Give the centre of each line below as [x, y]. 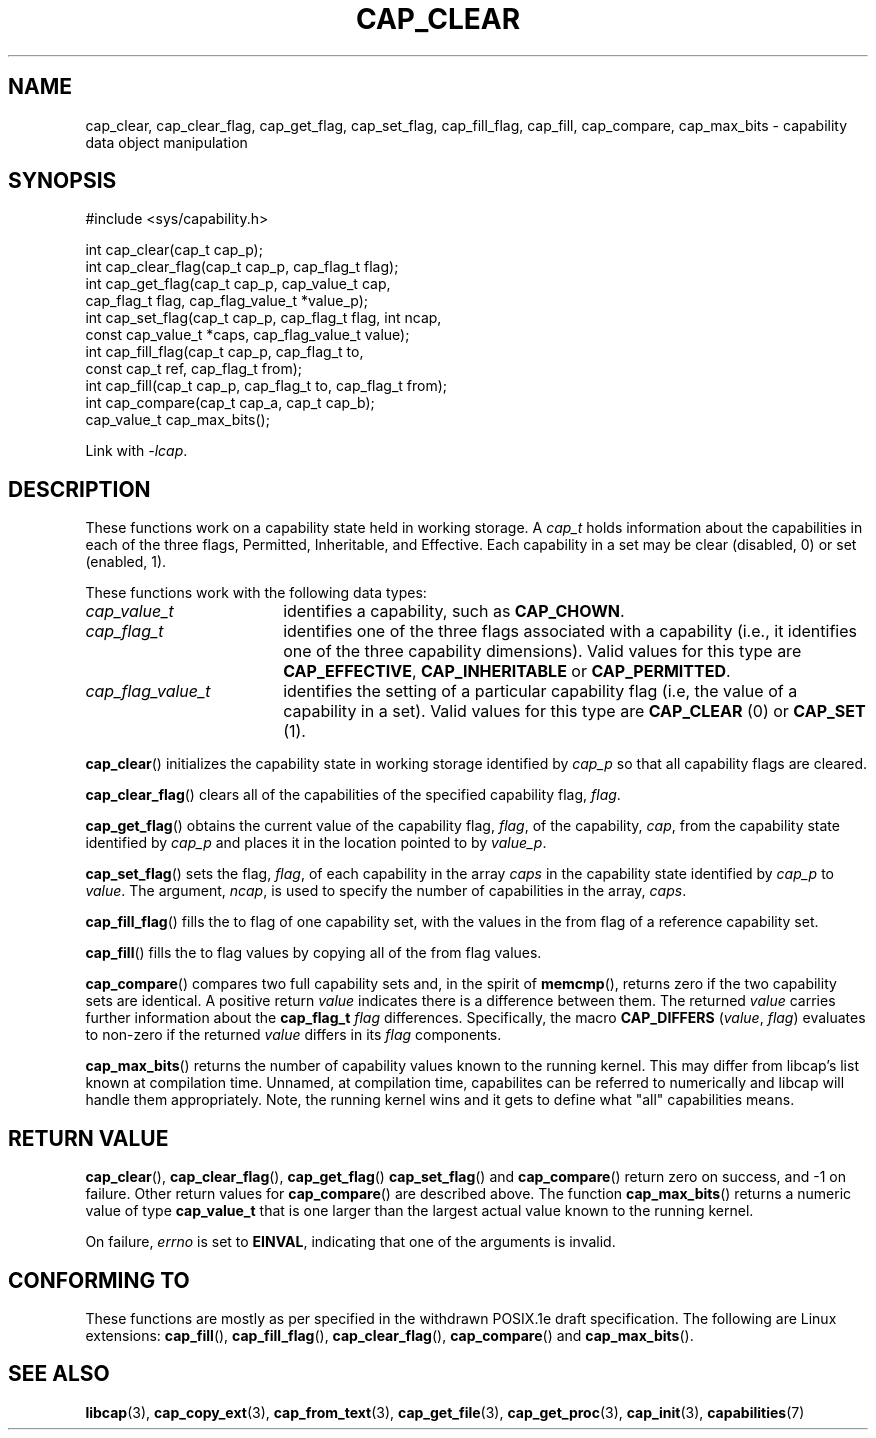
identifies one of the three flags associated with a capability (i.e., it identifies [570, 631]
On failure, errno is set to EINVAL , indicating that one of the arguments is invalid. [350, 1242]
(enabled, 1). [126, 562]
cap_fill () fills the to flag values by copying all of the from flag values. [313, 953]
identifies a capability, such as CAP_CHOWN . [454, 611]
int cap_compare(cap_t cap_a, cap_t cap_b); [230, 403]
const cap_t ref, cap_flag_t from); [194, 369]
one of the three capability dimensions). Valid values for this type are [542, 651]
